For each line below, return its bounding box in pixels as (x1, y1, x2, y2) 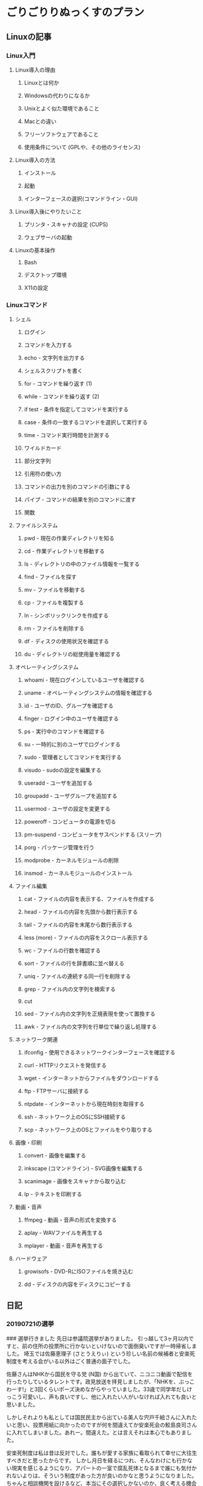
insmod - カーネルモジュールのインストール (24, 869, 133, 877)
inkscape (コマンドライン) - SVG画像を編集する (24, 1165, 144, 1172)
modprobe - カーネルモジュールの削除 (24, 857, 119, 864)
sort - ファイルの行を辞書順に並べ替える (24, 960, 125, 967)
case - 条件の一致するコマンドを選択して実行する (24, 419, 148, 426)
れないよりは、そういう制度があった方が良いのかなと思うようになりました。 (6, 1471, 198, 1479)
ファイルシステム (15, 522, 58, 529)
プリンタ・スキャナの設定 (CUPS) (24, 221, 108, 228)
